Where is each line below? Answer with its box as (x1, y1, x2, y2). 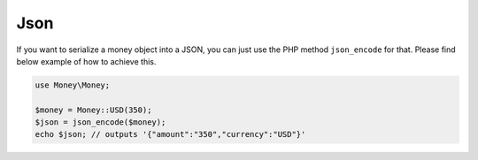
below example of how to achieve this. (16, 56, 157, 66)
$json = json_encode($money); (35, 118, 166, 127)
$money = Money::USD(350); (35, 104, 152, 115)
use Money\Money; (35, 80, 111, 90)
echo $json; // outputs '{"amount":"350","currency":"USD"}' (35, 129, 306, 140)
